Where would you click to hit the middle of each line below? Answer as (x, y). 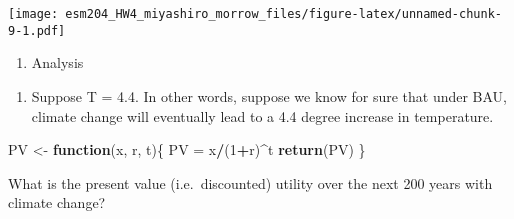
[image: (33, 14)
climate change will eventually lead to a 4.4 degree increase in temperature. (262, 115)
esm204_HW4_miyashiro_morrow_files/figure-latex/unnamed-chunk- (283, 14)
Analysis (57, 62)
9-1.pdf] (37, 30)
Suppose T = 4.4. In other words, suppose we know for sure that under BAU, (269, 95)
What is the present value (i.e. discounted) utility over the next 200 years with (250, 182)
